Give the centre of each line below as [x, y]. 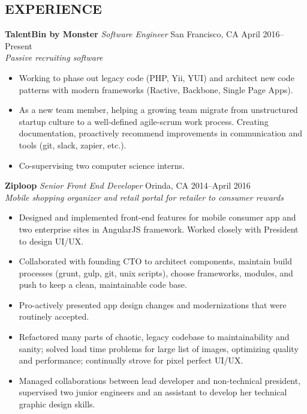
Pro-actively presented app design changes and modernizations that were [153, 304]
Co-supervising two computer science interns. [102, 165]
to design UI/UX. [51, 241]
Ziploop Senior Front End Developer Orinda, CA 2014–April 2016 [128, 185]
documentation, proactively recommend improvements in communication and [161, 133]
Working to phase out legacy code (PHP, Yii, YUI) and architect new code [156, 77]
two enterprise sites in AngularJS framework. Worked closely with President [159, 229]
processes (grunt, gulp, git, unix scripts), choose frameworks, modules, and [156, 272]
